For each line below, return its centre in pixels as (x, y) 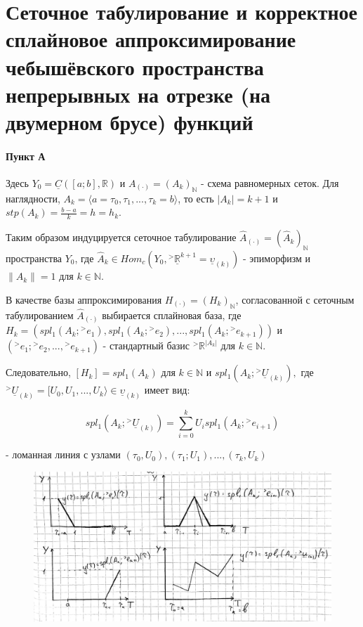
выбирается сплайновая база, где (172, 315)
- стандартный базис (146, 345)
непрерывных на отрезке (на (138, 94)
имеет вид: (167, 390)
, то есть (196, 198)
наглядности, (33, 198)
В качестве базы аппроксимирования (84, 299)
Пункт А (26, 156)
